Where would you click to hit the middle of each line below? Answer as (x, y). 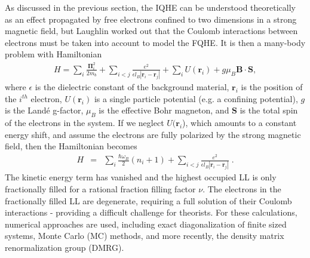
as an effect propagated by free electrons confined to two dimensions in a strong (151, 19)
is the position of (272, 87)
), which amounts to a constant (240, 123)
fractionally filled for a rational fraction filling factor (100, 188)
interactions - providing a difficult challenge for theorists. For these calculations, (151, 212)
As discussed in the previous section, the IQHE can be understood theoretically (150, 7)
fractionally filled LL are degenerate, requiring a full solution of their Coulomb (148, 200)
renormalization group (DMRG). (65, 247)
